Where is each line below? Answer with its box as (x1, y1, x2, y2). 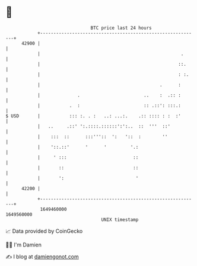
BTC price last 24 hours (90, 25, 152, 31)
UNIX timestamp (101, 216, 139, 223)
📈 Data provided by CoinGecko (5, 227, 83, 235)
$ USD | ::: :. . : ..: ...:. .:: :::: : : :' (5, 113, 182, 119)
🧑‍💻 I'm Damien (5, 241, 42, 248)
